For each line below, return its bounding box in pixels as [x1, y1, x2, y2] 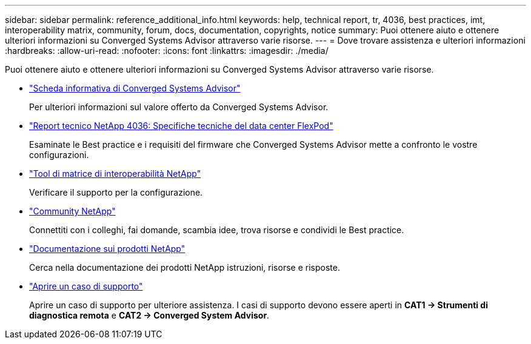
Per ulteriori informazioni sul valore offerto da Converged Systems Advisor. [29, 102, 329, 112]
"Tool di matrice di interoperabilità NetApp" [29, 168, 201, 179]
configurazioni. [29, 150, 89, 160]
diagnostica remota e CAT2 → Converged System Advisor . [29, 310, 270, 320]
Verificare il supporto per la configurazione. [29, 187, 203, 197]
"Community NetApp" [29, 206, 116, 216]
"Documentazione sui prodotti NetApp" [29, 243, 185, 254]
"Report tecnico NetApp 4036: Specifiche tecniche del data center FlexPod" [29, 121, 333, 131]
